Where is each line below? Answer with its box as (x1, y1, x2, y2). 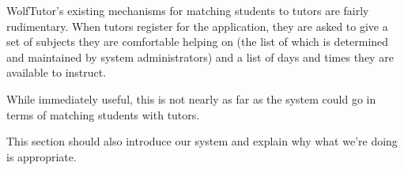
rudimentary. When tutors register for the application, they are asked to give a (6, 17, 388, 34)
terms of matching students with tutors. (6, 106, 200, 123)
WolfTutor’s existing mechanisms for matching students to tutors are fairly (6, 2, 369, 18)
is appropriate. (6, 148, 77, 164)
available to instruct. (6, 64, 107, 81)
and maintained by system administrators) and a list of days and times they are (6, 48, 394, 65)
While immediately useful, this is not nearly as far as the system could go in (6, 90, 376, 107)
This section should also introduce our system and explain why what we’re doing (6, 133, 398, 149)
